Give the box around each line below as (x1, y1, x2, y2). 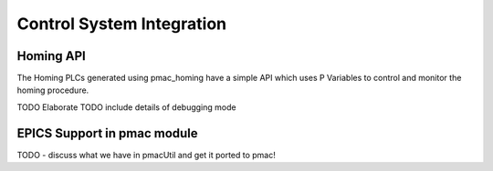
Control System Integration (16, 14, 227, 34)
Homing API (16, 48, 86, 64)
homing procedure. (16, 85, 89, 96)
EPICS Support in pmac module (16, 126, 198, 141)
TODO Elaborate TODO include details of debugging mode (16, 101, 236, 113)
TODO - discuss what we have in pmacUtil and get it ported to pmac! (16, 149, 276, 160)
